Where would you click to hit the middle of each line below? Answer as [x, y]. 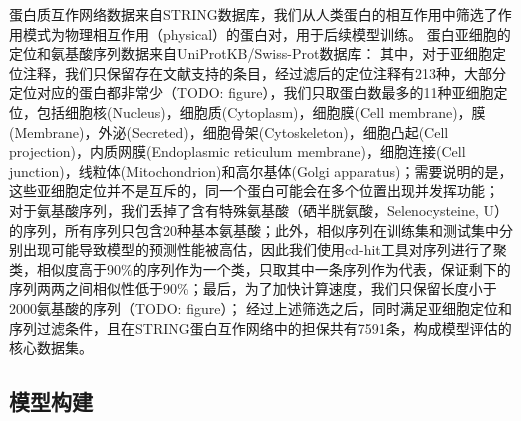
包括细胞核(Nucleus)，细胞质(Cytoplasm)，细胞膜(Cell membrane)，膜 [261, 111]
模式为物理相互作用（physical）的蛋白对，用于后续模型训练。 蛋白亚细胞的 [266, 33]
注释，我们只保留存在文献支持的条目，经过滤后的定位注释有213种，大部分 [264, 72]
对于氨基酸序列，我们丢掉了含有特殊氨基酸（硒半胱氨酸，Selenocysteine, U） [259, 209]
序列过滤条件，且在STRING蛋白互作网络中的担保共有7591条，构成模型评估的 [260, 327]
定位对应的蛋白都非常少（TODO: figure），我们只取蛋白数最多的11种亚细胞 [251, 92]
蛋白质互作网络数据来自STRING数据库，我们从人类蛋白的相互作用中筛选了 [253, 14]
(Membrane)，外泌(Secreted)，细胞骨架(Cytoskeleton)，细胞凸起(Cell [229, 131]
